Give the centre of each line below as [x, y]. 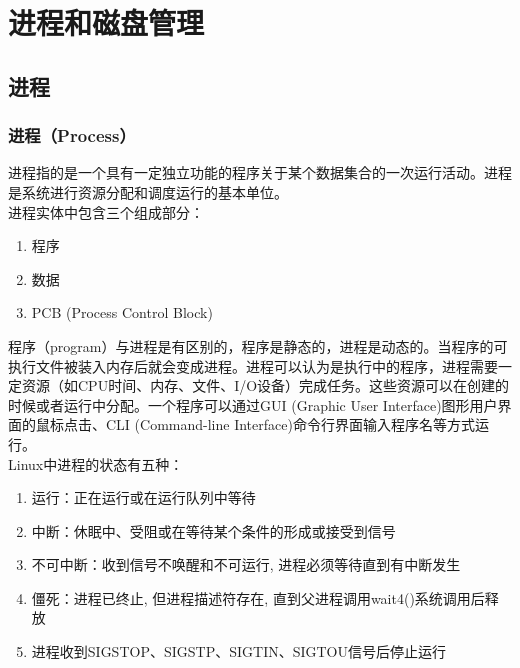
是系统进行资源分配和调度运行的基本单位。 [148, 191]
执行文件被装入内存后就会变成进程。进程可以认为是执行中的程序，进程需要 [253, 365]
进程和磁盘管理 [106, 22]
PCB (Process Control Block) [122, 312]
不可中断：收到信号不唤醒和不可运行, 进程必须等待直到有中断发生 [246, 564]
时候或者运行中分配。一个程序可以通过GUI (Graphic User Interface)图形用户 [253, 404]
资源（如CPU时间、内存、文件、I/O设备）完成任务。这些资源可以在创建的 [265, 385]
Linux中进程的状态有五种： [96, 463]
